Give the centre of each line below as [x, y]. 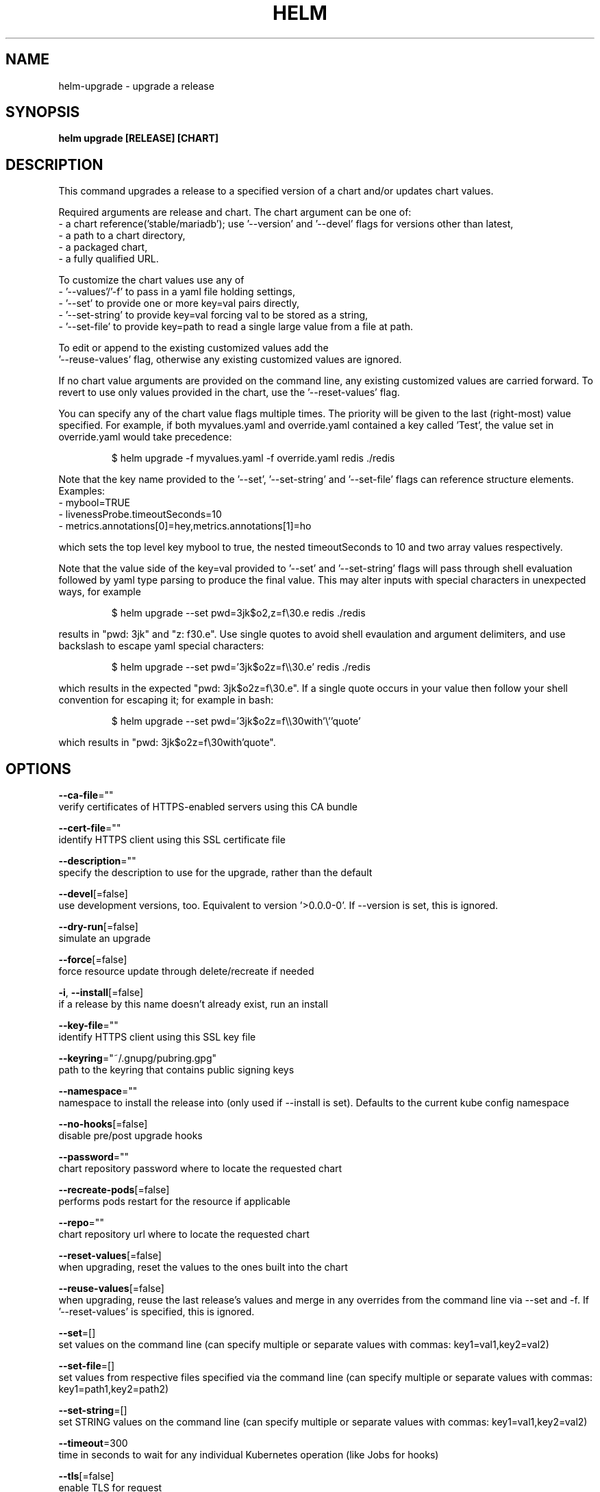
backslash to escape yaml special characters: [161, 646]
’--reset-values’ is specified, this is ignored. [157, 1312]
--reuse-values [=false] [111, 1289]
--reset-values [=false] [110, 1256]
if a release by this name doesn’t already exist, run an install [193, 1004]
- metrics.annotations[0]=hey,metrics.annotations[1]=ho [185, 526]
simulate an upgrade [104, 938]
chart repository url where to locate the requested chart [184, 1234]
